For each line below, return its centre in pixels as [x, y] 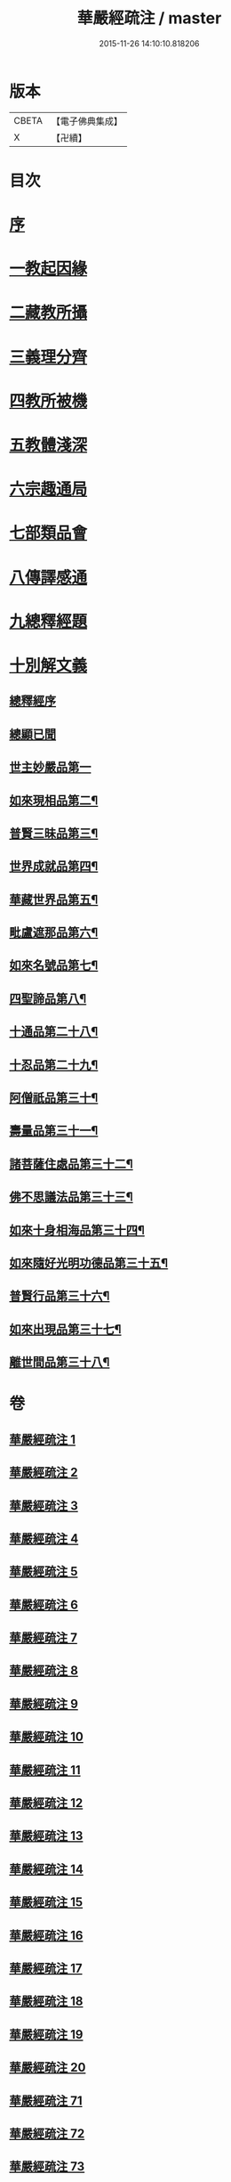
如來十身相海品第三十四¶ [77, 1230]
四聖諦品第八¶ [48, 998]
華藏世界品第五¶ [54, 899]
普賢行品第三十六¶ [60, 1296]
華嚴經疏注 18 [46, 2002]
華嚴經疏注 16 [46, 1935]
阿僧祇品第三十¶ [54, 1098]
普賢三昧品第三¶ [54, 833]
